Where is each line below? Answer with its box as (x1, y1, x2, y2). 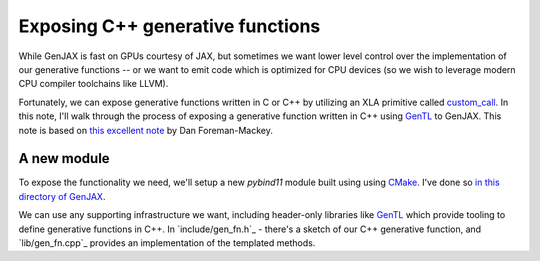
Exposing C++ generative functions (18, 15, 321, 37)
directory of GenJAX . (18, 190, 106, 202)
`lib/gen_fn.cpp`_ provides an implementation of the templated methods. (18, 236, 316, 249)
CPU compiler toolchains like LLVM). (18, 78, 169, 90)
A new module (18, 150, 110, 167)
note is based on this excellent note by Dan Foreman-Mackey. (18, 124, 274, 136)
